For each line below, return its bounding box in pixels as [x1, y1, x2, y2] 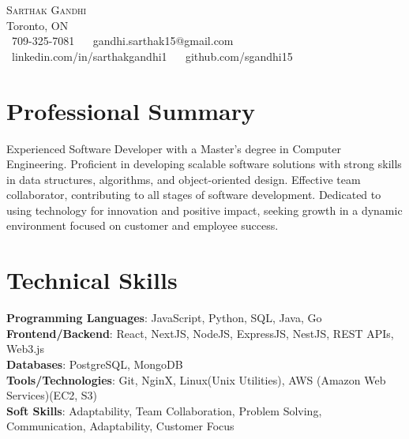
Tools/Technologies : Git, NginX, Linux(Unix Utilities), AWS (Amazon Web [6, 371, 386, 388]
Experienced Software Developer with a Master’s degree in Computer [6, 140, 341, 156]
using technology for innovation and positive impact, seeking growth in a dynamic [6, 201, 403, 218]
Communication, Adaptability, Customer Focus [6, 418, 235, 434]
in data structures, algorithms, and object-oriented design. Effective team [6, 171, 361, 187]
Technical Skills [6, 264, 178, 296]
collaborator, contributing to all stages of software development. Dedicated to [6, 186, 381, 203]
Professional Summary [6, 94, 255, 126]
